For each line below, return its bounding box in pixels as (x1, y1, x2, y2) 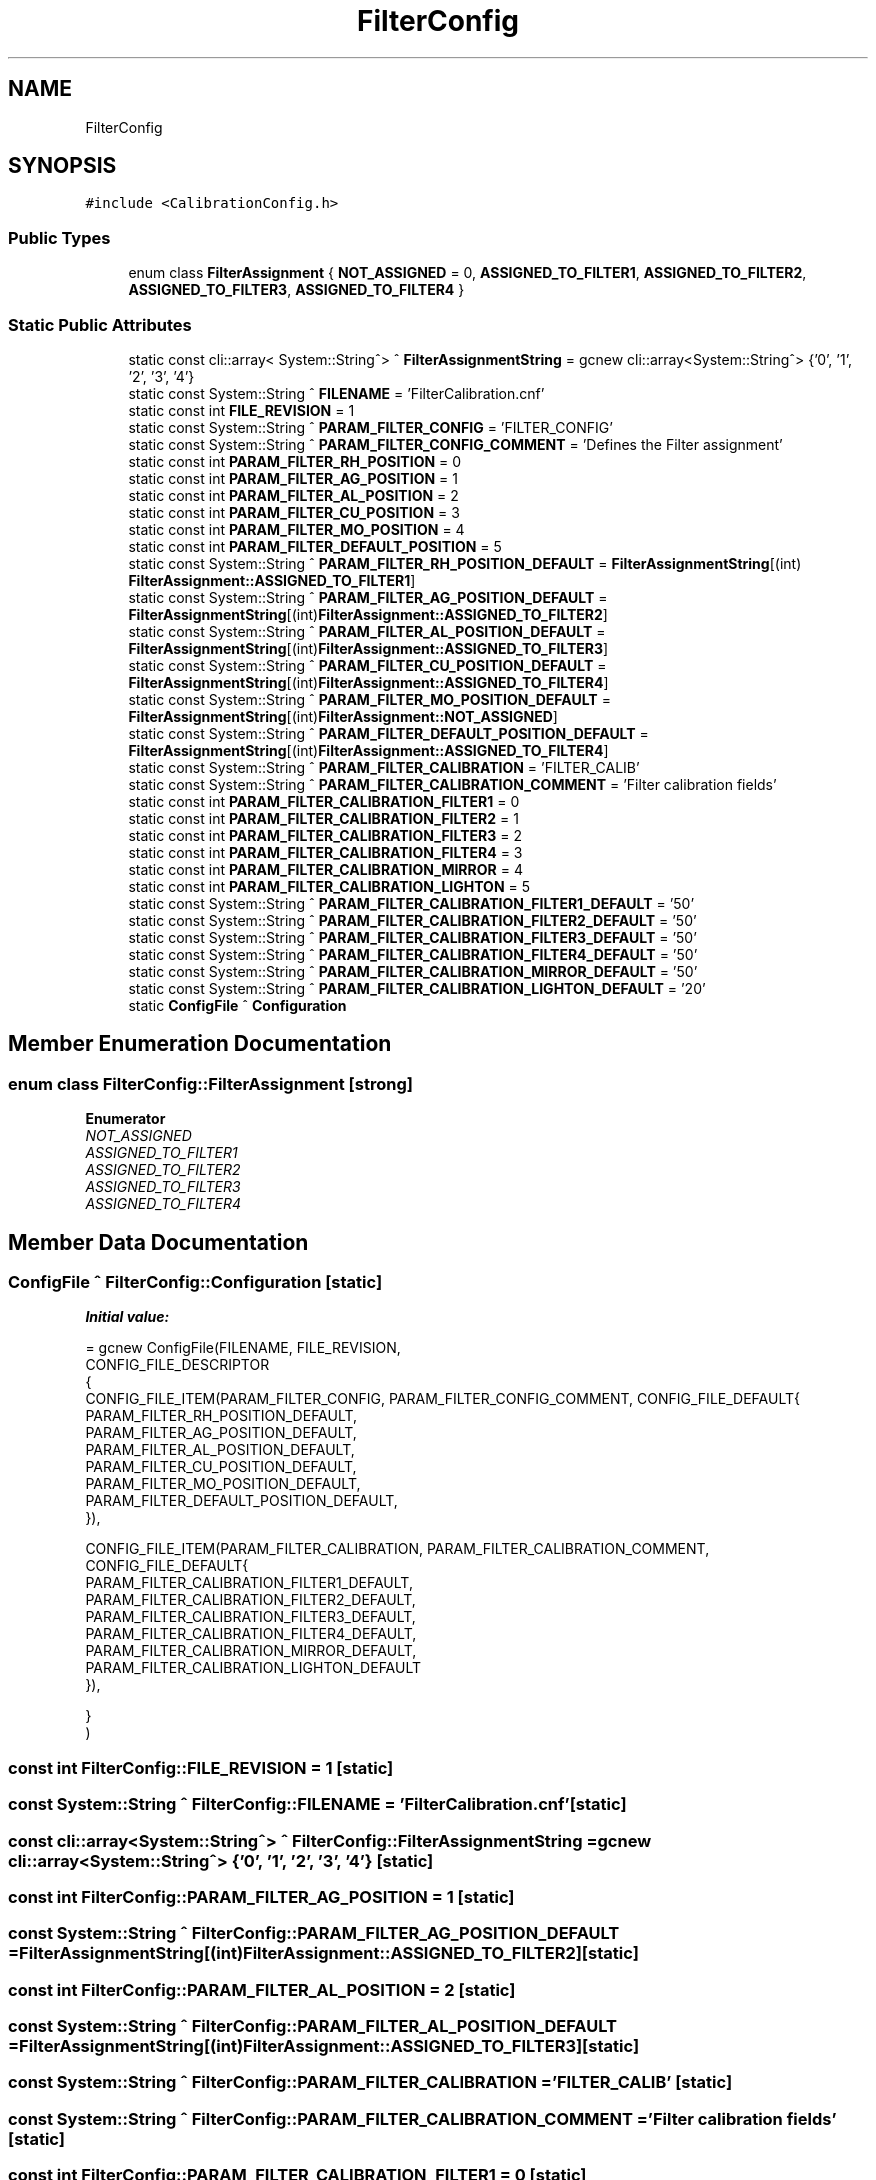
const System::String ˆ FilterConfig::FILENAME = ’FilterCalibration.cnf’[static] (8, 1794, 627, 1815)
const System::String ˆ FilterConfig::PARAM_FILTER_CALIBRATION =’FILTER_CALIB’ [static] (8, 2072, 733, 2093)
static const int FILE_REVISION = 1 (128, 401, 355, 419)
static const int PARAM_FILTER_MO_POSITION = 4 (128, 520, 465, 538)
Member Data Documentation (8, 1229, 309, 1255)
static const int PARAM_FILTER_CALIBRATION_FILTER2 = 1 (128, 809, 519, 827)
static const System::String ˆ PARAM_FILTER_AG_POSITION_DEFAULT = (128, 588, 608, 606)
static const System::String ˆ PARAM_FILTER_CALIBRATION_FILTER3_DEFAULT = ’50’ (128, 928, 697, 946)
